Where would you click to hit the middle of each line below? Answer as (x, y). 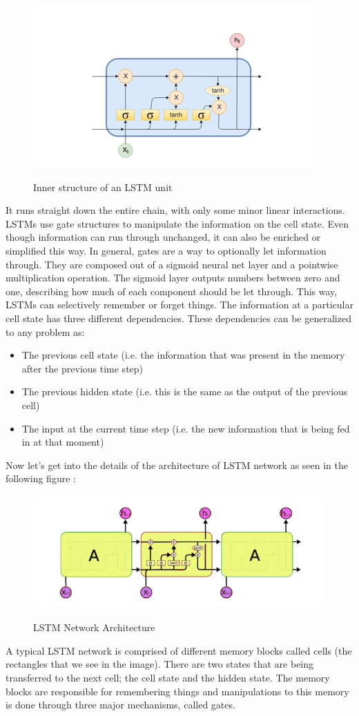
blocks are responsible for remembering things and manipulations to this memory (177, 691)
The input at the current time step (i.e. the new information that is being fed (186, 428)
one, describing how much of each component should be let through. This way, (172, 291)
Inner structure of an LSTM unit (103, 187)
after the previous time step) (83, 368)
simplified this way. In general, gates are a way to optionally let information (166, 250)
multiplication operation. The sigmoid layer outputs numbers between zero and (173, 278)
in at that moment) (63, 442)
